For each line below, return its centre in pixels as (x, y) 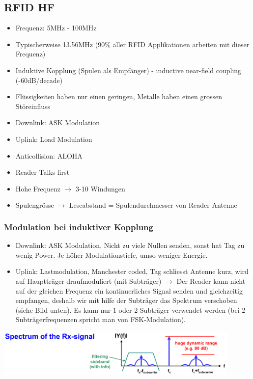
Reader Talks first (42, 172)
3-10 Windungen (100, 188)
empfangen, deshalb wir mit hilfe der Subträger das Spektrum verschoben (126, 300)
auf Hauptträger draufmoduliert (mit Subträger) (88, 281)
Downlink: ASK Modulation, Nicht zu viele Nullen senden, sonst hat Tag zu (130, 245)
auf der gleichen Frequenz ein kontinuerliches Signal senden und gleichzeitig (129, 290)
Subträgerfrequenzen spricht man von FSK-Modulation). (101, 319)
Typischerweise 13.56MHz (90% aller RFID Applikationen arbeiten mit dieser (132, 44)
